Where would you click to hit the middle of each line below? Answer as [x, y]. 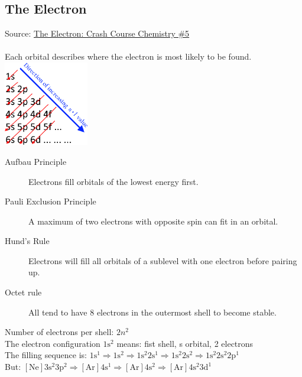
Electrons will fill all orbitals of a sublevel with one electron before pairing [163, 260]
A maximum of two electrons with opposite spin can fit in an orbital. [153, 221]
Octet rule [23, 292]
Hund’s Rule [27, 241]
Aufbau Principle [36, 161]
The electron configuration [53, 343]
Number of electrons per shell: [59, 332]
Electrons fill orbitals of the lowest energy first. [113, 181]
